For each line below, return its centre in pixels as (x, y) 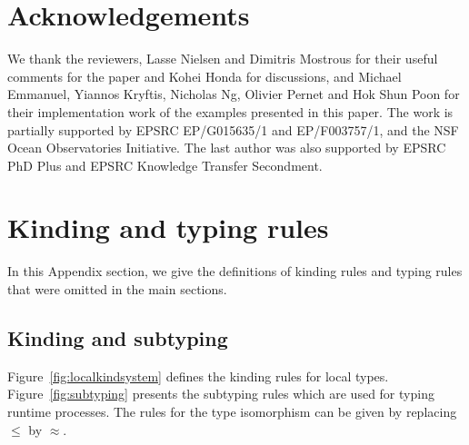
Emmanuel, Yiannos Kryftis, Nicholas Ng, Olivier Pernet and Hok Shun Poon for (234, 94)
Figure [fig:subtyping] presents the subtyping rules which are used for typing (221, 394)
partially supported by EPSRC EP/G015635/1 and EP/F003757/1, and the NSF (233, 129)
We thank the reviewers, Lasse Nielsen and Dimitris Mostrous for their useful (223, 59)
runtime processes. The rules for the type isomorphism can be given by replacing (232, 411)
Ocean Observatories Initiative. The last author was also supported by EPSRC (227, 148)
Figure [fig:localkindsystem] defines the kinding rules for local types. (198, 376)
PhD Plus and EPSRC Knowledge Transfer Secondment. (165, 165)
